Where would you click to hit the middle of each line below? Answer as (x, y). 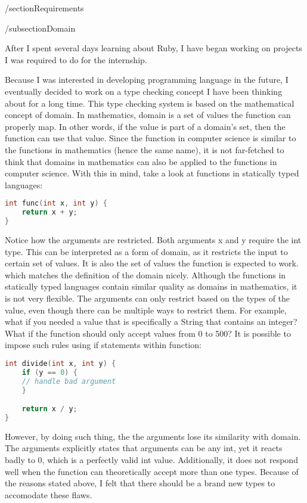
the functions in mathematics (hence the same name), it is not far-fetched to (145, 149)
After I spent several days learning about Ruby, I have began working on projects (153, 48)
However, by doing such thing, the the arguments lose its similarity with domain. (153, 436)
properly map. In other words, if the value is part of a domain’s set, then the (145, 126)
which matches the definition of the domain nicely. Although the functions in (145, 274)
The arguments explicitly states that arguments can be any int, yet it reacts (144, 448)
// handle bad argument (69, 381)
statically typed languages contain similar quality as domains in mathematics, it (151, 286)
